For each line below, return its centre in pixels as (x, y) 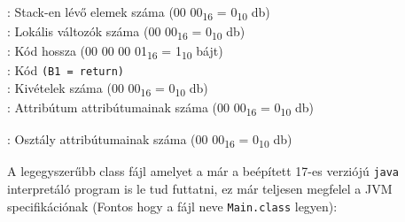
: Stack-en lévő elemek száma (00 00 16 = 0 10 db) (139, 13)
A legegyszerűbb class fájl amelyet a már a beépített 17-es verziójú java (203, 171)
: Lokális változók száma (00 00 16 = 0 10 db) (126, 32)
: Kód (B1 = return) (66, 70)
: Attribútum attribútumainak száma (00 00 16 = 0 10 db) (160, 108)
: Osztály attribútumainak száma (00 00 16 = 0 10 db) (150, 141)
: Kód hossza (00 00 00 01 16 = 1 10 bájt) (115, 52)
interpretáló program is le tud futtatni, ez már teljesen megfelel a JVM (200, 189)
